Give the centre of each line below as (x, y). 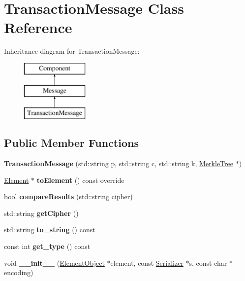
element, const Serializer (147, 263)
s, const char (208, 263)
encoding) (19, 272)
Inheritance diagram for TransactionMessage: (72, 51)
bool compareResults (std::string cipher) (68, 196)
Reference (38, 27)
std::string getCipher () (41, 213)
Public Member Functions (71, 143)
